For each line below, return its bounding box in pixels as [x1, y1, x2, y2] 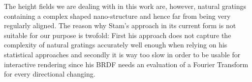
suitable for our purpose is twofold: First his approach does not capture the [4, 30, 231, 40]
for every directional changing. [4, 69, 95, 79]
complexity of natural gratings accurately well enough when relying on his [4, 40, 227, 50]
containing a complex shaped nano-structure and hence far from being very [4, 10, 231, 21]
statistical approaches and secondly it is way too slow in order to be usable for [4, 49, 241, 59]
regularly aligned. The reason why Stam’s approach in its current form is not [4, 20, 236, 31]
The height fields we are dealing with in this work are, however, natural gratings [4, 1, 247, 11]
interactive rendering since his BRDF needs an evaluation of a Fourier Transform [4, 59, 249, 69]
